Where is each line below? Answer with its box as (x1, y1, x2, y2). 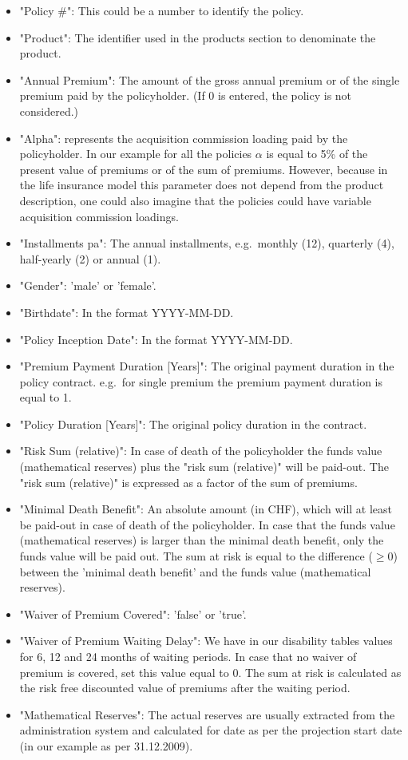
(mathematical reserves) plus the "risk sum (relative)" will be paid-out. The (19, 458, 389, 475)
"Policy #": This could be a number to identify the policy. (19, 2, 304, 18)
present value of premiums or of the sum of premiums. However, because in (19, 160, 388, 177)
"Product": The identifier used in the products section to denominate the (19, 29, 376, 46)
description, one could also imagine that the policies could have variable (19, 192, 371, 208)
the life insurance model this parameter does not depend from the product (19, 176, 384, 193)
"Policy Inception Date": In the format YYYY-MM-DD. (19, 331, 293, 347)
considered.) (19, 102, 79, 119)
